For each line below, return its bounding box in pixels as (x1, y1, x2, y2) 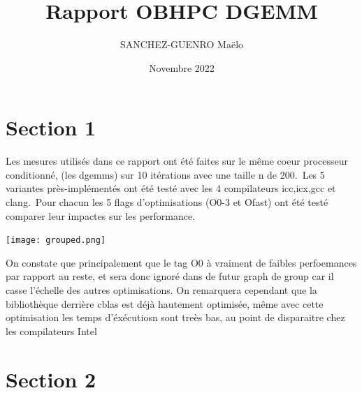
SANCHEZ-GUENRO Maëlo (120, 37, 244, 52)
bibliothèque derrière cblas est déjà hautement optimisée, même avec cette (6, 296, 324, 311)
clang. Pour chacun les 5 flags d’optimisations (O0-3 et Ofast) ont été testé (6, 195, 328, 209)
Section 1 (6, 113, 96, 142)
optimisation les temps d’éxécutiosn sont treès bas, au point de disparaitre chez (6, 310, 345, 325)
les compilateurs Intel (6, 323, 97, 338)
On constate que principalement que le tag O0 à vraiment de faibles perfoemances (6, 255, 357, 269)
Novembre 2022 (149, 60, 215, 75)
